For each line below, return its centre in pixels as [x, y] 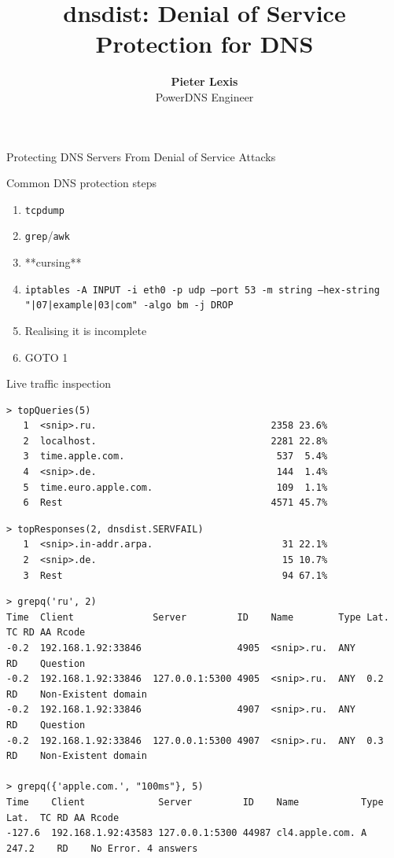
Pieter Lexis [204, 81]
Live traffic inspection [59, 383]
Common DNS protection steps [81, 183]
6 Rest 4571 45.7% [175, 503]
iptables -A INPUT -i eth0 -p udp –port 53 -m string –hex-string [202, 290]
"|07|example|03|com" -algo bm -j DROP [129, 306]
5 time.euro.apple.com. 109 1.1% [175, 487]
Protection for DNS [204, 44]
